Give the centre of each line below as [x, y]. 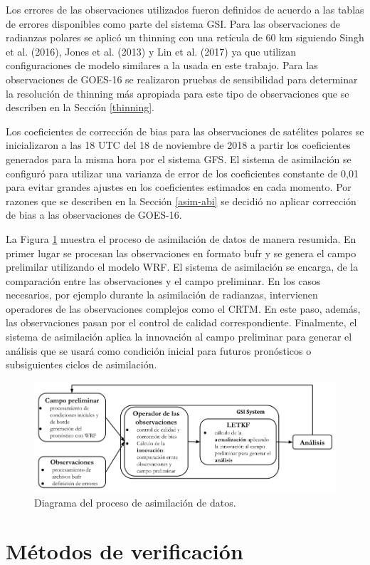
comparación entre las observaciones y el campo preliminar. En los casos [163, 280]
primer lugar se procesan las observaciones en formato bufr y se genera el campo [181, 253]
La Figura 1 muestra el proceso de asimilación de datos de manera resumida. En [181, 238]
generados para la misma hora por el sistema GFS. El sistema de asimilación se [179, 159]
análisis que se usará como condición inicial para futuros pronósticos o [159, 350]
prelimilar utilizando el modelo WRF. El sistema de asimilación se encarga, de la [182, 267]
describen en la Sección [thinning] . [80, 107]
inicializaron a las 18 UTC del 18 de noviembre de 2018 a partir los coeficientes [178, 145]
